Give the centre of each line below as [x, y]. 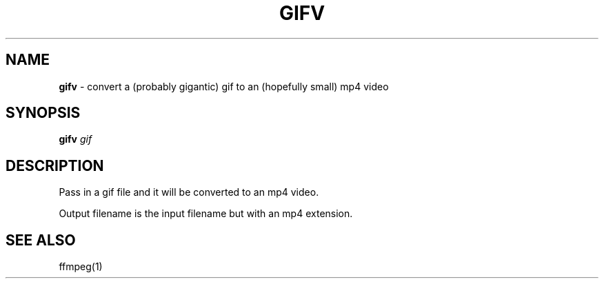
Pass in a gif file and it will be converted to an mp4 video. [189, 192]
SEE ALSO [41, 240]
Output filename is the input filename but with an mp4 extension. [206, 214]
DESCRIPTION [55, 165]
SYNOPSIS [43, 113]
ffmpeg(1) [81, 267]
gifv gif [75, 139]
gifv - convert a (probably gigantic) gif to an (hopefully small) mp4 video [224, 86]
